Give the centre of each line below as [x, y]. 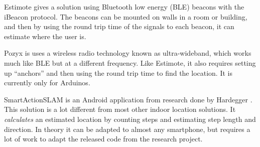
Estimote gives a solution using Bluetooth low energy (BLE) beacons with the [124, 7]
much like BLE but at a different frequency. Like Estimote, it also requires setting [130, 62]
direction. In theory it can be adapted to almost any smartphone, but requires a [127, 129]
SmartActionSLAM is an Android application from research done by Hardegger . [128, 99]
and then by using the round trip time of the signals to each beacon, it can [119, 26]
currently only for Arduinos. [47, 83]
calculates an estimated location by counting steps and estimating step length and [130, 119]
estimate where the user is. [45, 36]
